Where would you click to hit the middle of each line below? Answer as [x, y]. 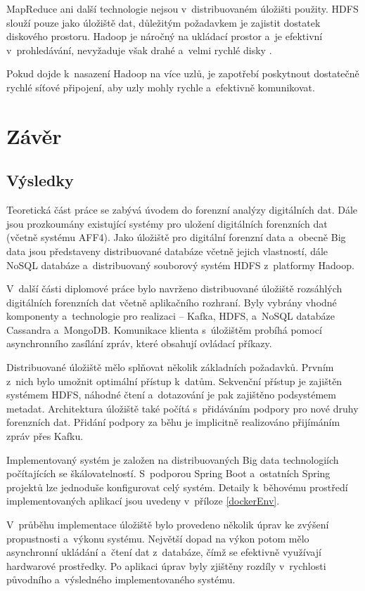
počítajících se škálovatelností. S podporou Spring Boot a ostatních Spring [168, 473]
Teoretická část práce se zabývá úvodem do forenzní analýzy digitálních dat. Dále [182, 210]
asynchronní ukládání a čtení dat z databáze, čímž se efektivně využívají [164, 552]
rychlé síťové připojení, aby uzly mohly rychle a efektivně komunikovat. [161, 87]
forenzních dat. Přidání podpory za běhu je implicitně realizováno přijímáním [173, 422]
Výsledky [40, 180]
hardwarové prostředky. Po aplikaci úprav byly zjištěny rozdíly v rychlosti [166, 565]
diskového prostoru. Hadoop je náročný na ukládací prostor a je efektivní [165, 36]
